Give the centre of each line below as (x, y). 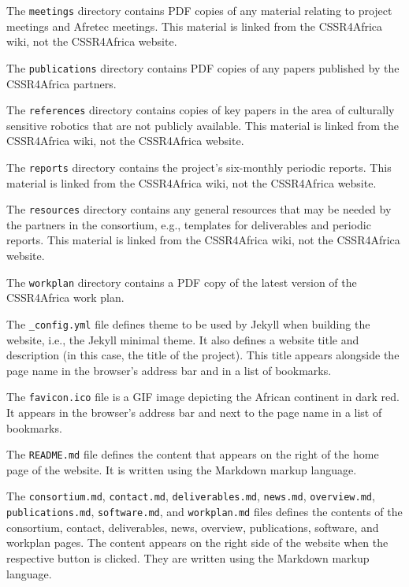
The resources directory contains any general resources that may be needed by (199, 209)
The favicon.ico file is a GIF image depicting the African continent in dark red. (203, 397)
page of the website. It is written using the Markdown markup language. (182, 469)
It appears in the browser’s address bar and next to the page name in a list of (194, 412)
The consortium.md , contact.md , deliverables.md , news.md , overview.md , (191, 496)
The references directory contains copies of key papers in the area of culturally (201, 110)
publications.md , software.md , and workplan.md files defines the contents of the (204, 512)
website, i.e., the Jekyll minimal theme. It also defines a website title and (183, 339)
